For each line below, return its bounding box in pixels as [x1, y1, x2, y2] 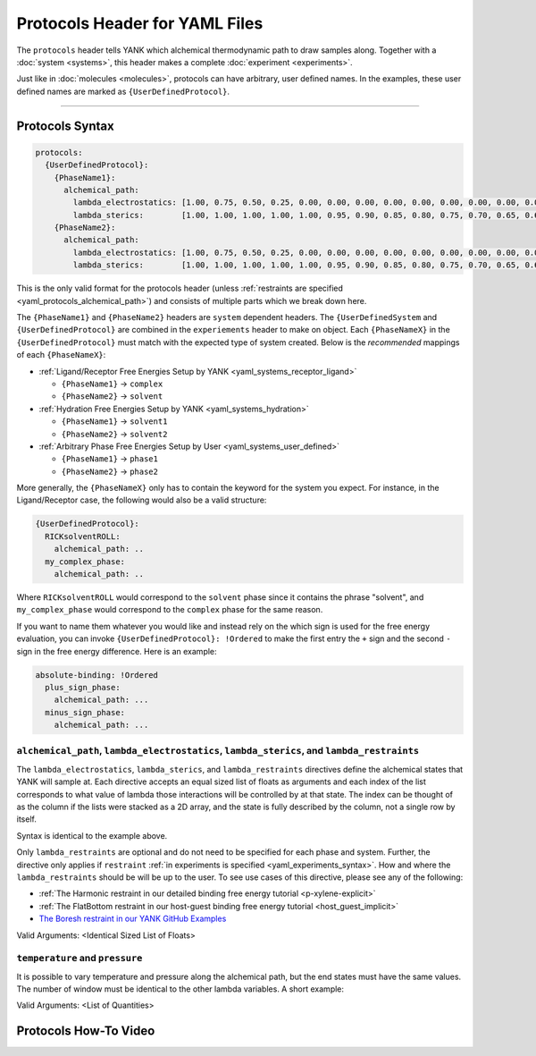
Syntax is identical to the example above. [16, 830, 168, 841]
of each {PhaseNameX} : [16, 350, 106, 360]
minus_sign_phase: [45, 707, 125, 717]
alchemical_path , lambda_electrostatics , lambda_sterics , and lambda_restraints [16, 745, 420, 757]
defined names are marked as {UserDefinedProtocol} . [16, 86, 230, 97]
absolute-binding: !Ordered [35, 670, 158, 680]
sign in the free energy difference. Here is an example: [16, 646, 218, 656]
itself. [16, 814, 38, 824]
